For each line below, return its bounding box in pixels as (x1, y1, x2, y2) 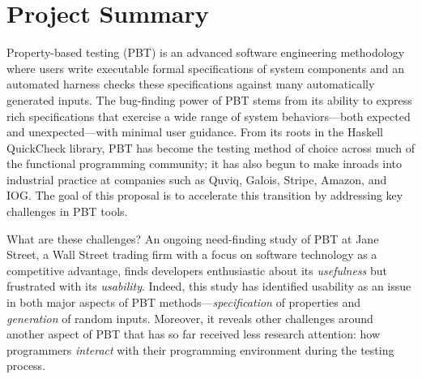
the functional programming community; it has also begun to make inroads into (6, 155, 403, 172)
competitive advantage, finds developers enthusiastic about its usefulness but (6, 261, 388, 278)
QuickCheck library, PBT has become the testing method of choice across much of (6, 139, 415, 156)
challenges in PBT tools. (6, 203, 128, 220)
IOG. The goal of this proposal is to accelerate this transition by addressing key (6, 187, 403, 204)
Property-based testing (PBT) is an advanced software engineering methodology (6, 44, 405, 61)
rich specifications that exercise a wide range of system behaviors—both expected (6, 107, 411, 124)
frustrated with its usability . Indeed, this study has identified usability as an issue (6, 278, 411, 295)
